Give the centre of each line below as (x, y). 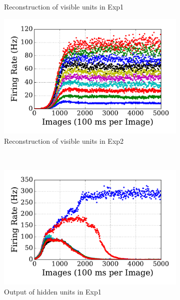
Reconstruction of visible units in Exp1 (64, 7)
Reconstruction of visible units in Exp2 (64, 140)
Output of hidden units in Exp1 (53, 291)
